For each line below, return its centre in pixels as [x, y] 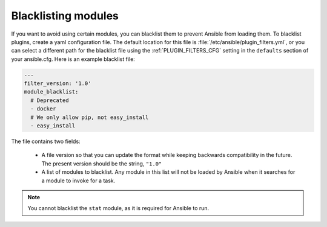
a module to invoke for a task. [78, 181]
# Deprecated [50, 100]
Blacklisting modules [65, 16]
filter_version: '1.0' [58, 84]
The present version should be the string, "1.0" [102, 164]
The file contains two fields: [46, 141]
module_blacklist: [51, 92]
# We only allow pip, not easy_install [90, 117]
